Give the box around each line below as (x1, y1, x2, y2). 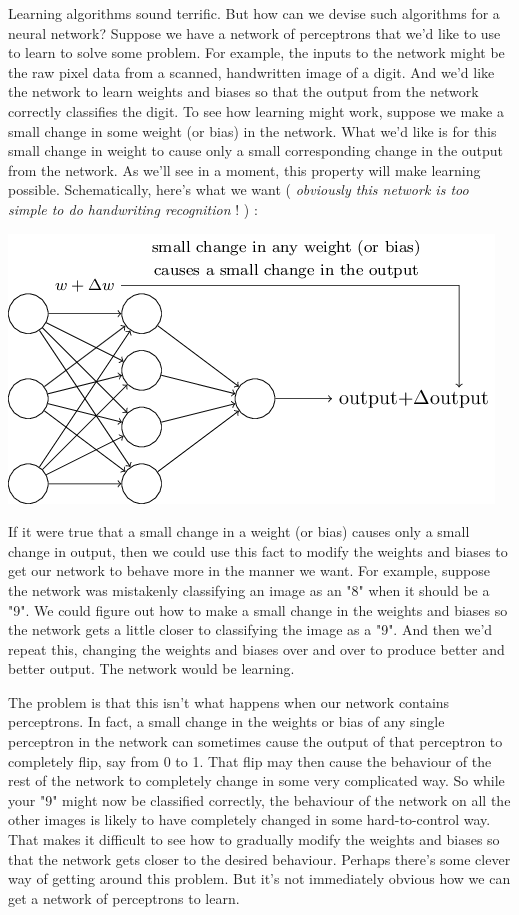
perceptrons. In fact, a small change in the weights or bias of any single (8, 711, 445, 732)
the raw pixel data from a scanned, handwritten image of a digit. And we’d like (8, 61, 495, 82)
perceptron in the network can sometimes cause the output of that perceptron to (8, 731, 503, 752)
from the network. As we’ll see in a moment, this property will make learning (8, 159, 481, 180)
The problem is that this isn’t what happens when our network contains (8, 691, 450, 712)
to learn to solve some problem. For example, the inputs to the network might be (8, 42, 505, 63)
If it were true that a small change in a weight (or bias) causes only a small (8, 521, 470, 542)
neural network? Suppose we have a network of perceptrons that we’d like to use (8, 22, 501, 43)
